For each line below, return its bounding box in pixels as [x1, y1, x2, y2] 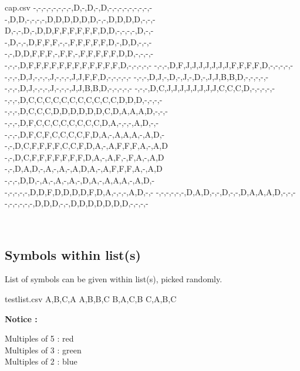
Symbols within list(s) [5, 245, 141, 263]
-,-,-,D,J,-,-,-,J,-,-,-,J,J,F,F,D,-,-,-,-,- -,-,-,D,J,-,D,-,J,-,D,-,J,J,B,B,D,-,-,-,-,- [5, 70, 269, 82]
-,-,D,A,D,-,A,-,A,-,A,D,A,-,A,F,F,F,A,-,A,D [5, 162, 163, 175]
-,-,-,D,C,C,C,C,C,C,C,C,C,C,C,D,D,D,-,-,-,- [5, 93, 163, 105]
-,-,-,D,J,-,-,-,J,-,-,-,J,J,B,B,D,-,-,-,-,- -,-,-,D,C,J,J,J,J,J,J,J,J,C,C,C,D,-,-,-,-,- [5, 82, 275, 94]
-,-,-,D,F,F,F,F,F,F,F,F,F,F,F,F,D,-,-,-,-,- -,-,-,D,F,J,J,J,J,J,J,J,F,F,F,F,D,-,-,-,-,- [5, 58, 294, 71]
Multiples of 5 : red [5, 332, 74, 345]
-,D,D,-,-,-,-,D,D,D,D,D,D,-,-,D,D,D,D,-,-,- [5, 12, 156, 25]
